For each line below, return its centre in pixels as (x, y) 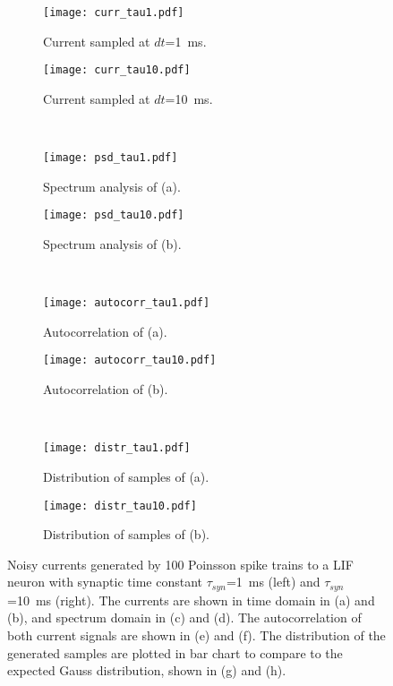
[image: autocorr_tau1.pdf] (127, 303)
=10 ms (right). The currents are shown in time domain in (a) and (191, 600)
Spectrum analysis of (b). (112, 244)
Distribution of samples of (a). (126, 476)
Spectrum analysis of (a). (112, 186)
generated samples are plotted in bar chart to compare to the (175, 652)
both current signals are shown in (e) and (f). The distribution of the (196, 635)
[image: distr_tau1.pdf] (117, 448)
